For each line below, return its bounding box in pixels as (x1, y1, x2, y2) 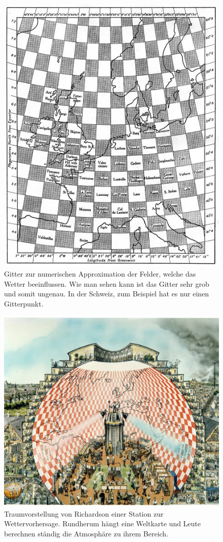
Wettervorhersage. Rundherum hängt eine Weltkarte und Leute (4, 518, 201, 529)
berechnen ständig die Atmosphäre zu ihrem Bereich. (4, 528, 169, 538)
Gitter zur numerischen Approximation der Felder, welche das (4, 268, 196, 279)
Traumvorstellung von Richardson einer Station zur (4, 508, 164, 519)
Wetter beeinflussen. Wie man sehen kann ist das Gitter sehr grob (4, 278, 209, 289)
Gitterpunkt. (4, 298, 44, 309)
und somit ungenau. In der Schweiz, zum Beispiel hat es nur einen (4, 288, 209, 299)
